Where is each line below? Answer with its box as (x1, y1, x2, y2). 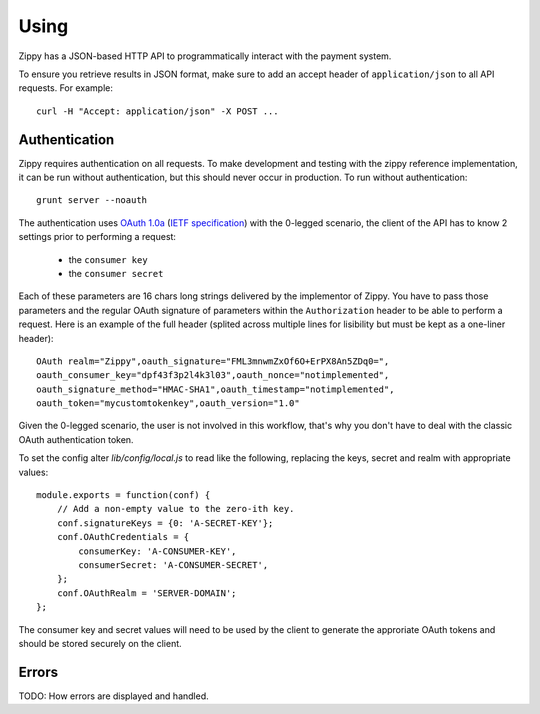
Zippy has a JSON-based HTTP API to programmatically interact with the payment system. (18, 50, 392, 62)
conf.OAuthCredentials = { (56, 531, 190, 543)
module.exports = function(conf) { (36, 490, 211, 501)
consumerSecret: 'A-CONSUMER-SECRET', (78, 560, 269, 570)
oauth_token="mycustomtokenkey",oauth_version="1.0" (36, 398, 300, 409)
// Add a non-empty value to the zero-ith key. (56, 503, 295, 515)
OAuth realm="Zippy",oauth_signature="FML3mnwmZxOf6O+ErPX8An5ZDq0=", (36, 355, 390, 367)
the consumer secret (68, 267, 164, 279)
